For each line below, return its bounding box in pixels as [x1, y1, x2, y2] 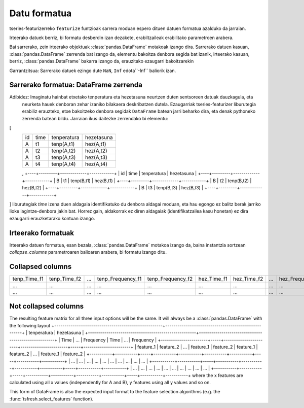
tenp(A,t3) [51, 154, 76, 161]
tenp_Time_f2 [49, 275, 82, 282]
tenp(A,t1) [51, 141, 75, 148]
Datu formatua [9, 8, 72, 19]
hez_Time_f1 [198, 275, 227, 282]
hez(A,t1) [85, 141, 106, 148]
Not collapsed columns [9, 302, 84, 311]
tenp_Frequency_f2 [147, 275, 193, 282]
